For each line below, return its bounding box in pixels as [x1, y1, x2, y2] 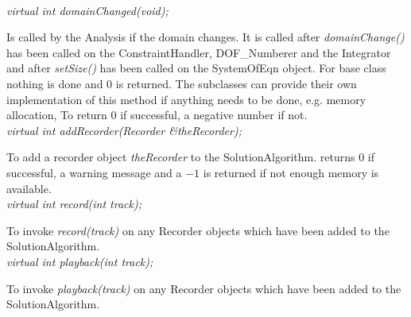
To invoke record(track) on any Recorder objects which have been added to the [6, 222, 390, 238]
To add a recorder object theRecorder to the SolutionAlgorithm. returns [6, 149, 355, 165]
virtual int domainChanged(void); [6, 2, 169, 18]
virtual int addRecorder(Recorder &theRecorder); [6, 122, 242, 138]
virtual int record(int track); [6, 195, 142, 212]
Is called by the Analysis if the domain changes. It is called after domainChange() [6, 29, 405, 45]
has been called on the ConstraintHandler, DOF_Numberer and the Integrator [6, 44, 391, 60]
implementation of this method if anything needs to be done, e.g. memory [6, 91, 366, 107]
